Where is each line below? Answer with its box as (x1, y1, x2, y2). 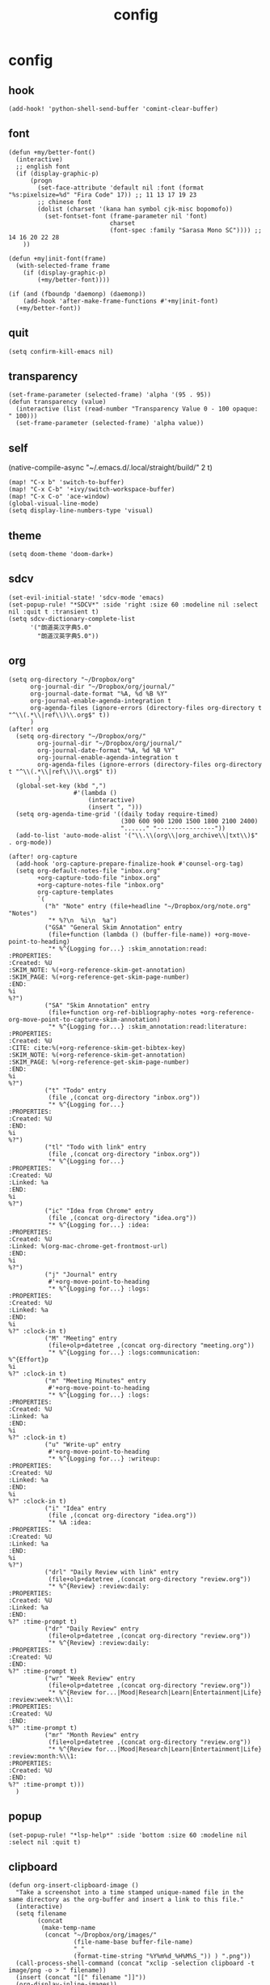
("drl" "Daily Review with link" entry (44, 1568, 179, 1576)
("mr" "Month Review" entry (44, 1731, 139, 1739)
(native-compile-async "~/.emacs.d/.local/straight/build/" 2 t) (8, 463, 213, 473)
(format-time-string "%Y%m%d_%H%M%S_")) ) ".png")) (73, 1953, 251, 1961)
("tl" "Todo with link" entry (44, 1143, 147, 1151)
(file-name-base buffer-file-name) (73, 1938, 194, 1946)
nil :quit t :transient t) (8, 607, 99, 616)
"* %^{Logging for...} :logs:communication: (48, 1348, 200, 1357)
